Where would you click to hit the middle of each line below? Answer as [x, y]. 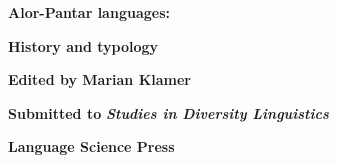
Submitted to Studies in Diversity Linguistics [168, 112]
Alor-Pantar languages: [89, 12]
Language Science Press [91, 146]
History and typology [83, 45]
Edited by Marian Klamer [99, 79]
